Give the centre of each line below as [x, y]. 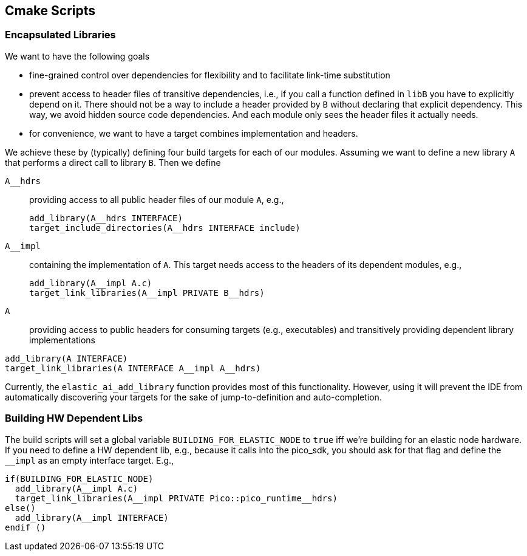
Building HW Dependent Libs [74, 418]
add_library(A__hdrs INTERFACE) [106, 218]
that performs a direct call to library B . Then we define [113, 162]
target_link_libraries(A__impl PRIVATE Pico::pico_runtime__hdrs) [176, 498]
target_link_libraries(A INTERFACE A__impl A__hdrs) [133, 368]
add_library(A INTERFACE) [66, 358]
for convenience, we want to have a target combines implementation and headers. [194, 133]
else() [20, 508]
